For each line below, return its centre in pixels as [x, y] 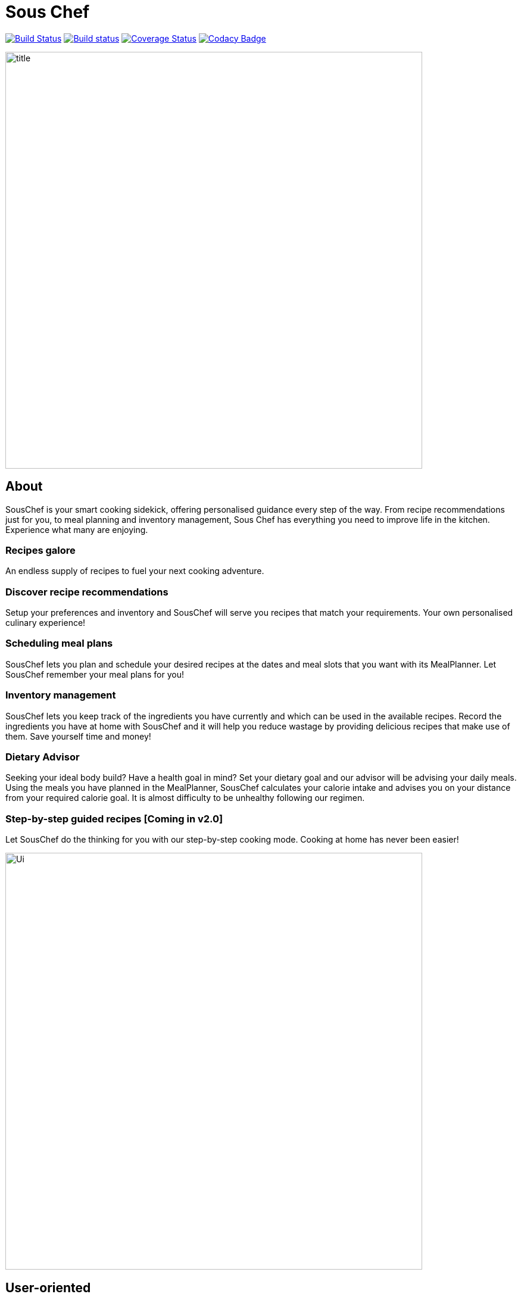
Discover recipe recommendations [87, 592]
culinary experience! [46, 623]
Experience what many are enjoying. [77, 529]
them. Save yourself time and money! [78, 736]
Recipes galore [40, 550]
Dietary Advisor [43, 757]
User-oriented [48, 1287]
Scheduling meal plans [59, 643]
